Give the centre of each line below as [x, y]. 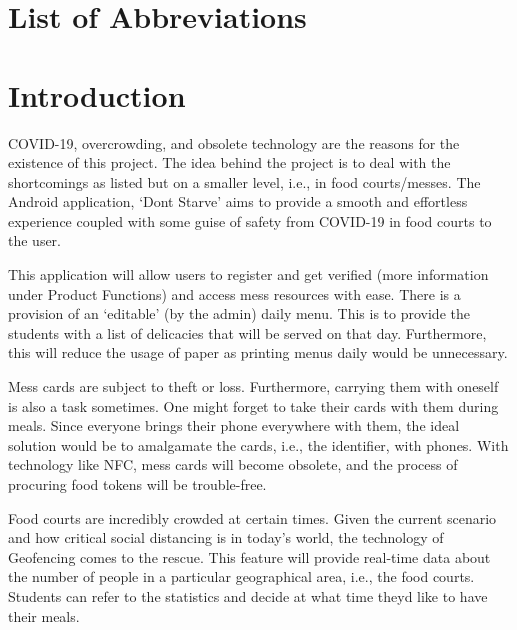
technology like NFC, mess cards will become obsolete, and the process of [233, 464]
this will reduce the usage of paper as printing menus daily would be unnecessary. [258, 352]
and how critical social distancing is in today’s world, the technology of [226, 537]
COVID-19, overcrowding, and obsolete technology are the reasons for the [234, 142]
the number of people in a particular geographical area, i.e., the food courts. [241, 576]
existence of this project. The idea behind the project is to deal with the [229, 162]
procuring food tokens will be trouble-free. [137, 484]
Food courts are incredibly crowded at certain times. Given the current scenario [252, 517]
